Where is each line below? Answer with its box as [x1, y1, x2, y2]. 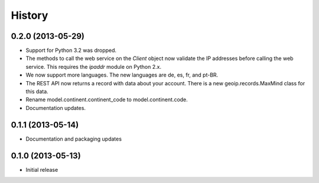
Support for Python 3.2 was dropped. [25, 47, 117, 54]
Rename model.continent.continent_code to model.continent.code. [25, 96, 188, 103]
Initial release [25, 166, 58, 173]
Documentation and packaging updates [25, 135, 122, 142]
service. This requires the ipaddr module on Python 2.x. [25, 63, 162, 70]
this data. [25, 88, 48, 95]
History [11, 9, 48, 22]
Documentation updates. [25, 104, 86, 111]
